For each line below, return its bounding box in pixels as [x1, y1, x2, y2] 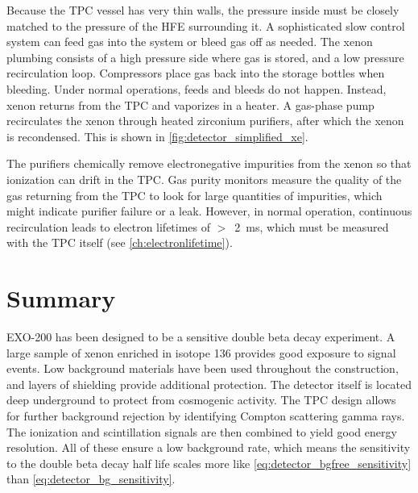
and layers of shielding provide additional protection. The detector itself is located [6, 375, 412, 392]
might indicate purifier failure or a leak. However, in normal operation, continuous [6, 203, 412, 219]
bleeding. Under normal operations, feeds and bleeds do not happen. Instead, [6, 80, 387, 97]
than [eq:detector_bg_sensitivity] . [6, 470, 176, 487]
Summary [6, 282, 116, 315]
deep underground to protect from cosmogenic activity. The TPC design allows [6, 391, 396, 408]
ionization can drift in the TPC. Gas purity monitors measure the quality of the [6, 170, 402, 187]
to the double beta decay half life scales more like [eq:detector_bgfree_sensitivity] [6, 454, 412, 471]
